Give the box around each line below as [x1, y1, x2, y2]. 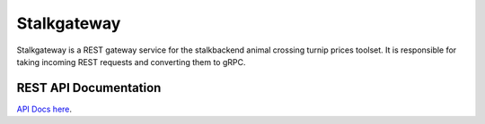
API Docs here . [16, 103, 72, 114]
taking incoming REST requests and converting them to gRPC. [16, 56, 246, 67]
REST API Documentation [16, 80, 162, 95]
